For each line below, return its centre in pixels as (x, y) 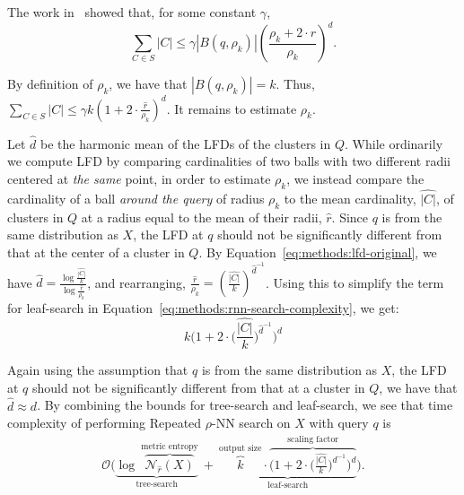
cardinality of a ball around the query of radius (136, 199)
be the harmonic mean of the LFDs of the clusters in (186, 143)
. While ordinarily (394, 143)
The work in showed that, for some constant (132, 12)
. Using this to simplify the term (355, 282)
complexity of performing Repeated (105, 423)
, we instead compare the (355, 178)
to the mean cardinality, (350, 199)
